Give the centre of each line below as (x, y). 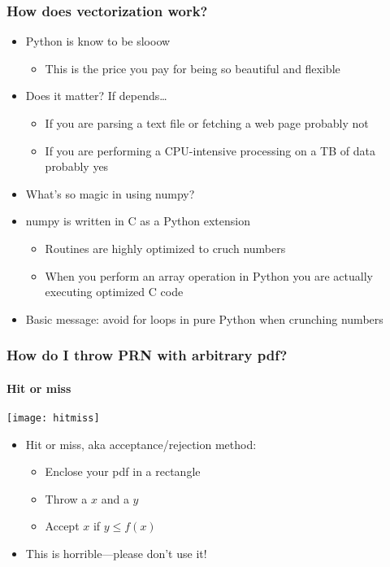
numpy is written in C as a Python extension (138, 221)
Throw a (66, 498)
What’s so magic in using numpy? (110, 193)
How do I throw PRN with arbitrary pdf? (147, 355)
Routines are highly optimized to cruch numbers (165, 248)
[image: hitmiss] (53, 418)
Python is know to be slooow (98, 41)
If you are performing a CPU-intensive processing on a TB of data (210, 150)
